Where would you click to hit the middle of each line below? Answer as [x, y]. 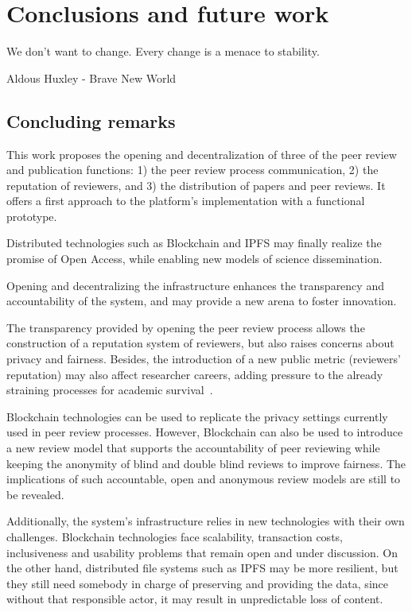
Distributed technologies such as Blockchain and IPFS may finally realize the [194, 243]
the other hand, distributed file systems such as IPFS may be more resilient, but [202, 568]
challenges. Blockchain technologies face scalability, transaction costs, [175, 536]
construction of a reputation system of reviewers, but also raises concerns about [200, 343]
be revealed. [35, 494]
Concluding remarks [91, 120]
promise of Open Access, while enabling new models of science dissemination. [194, 259]
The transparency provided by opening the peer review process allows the [186, 327]
